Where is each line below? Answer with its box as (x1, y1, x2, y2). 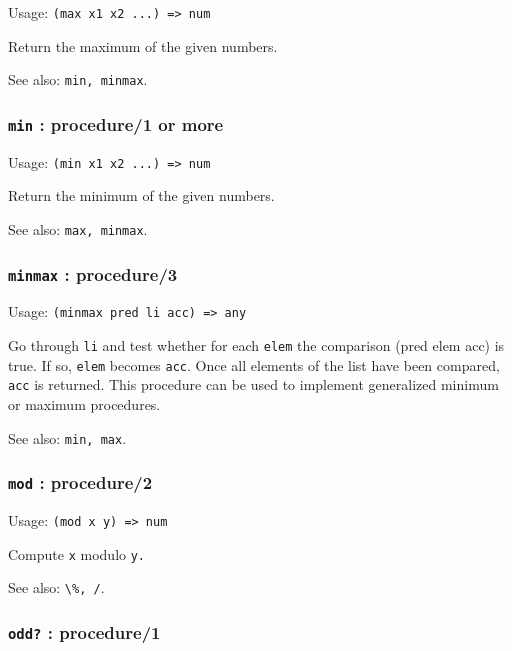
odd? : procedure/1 (8, 619, 161, 644)
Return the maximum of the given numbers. (8, 35, 278, 56)
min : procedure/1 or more (8, 111, 224, 136)
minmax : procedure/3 (8, 261, 178, 286)
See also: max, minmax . (8, 218, 148, 239)
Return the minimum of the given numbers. (8, 185, 275, 206)
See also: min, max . (8, 427, 127, 448)
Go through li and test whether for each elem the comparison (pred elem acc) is (8, 335, 505, 356)
